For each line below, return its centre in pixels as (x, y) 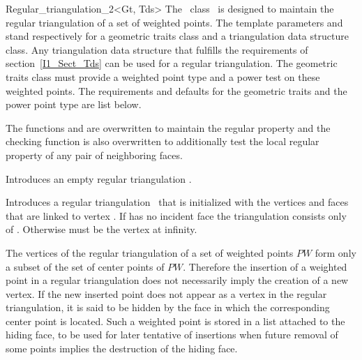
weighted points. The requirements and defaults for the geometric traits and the (176, 90)
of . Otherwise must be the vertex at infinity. (101, 229)
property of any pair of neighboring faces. (94, 155)
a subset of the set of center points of (85, 266)
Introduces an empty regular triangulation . (99, 178)
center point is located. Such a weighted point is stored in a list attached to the (175, 321)
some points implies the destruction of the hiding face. (122, 348)
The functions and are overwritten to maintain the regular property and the (168, 127)
